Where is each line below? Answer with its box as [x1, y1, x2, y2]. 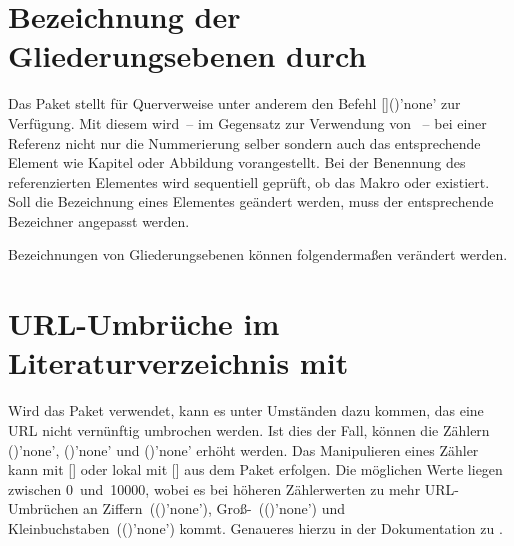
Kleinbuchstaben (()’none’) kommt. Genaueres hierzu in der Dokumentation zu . [8, 517, 503, 538]
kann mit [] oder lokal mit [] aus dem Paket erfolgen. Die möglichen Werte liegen [8, 459, 503, 480]
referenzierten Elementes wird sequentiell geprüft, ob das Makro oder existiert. [8, 171, 490, 192]
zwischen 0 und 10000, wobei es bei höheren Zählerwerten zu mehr [8, 478, 421, 499]
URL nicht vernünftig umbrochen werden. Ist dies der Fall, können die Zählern [8, 419, 490, 440]
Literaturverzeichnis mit [8, 342, 349, 383]
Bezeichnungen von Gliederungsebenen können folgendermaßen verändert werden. [8, 244, 508, 265]
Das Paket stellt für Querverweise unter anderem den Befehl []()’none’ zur [8, 93, 461, 114]
